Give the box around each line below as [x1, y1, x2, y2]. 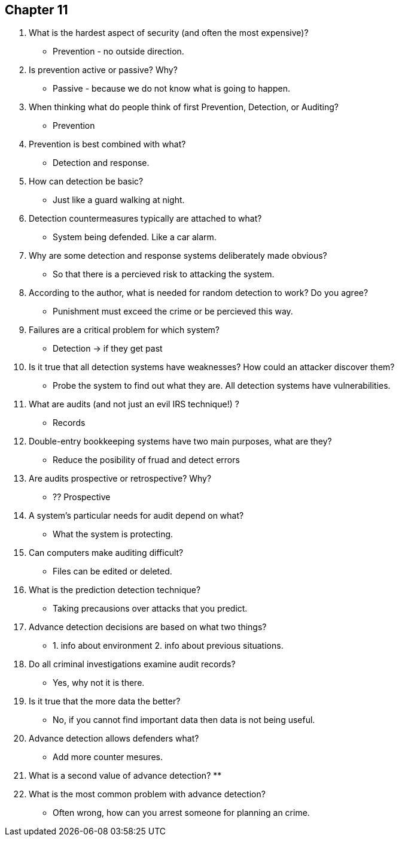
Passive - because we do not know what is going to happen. [53, 83, 290, 94]
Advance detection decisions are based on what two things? [29, 622, 267, 633]
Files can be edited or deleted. [53, 566, 172, 577]
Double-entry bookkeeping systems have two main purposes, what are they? [29, 436, 332, 447]
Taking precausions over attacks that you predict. [53, 603, 248, 614]
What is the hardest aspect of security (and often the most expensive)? [29, 28, 309, 38]
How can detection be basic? [29, 176, 144, 187]
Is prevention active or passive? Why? [29, 65, 178, 75]
